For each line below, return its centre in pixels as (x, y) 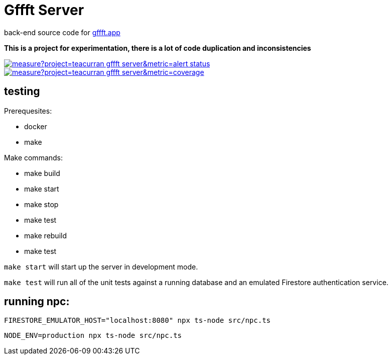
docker (36, 126)
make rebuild (45, 235)
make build (42, 173)
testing (22, 92)
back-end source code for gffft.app (62, 32)
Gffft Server (44, 10)
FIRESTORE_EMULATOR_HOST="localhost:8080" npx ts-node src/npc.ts (138, 321)
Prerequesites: (28, 111)
